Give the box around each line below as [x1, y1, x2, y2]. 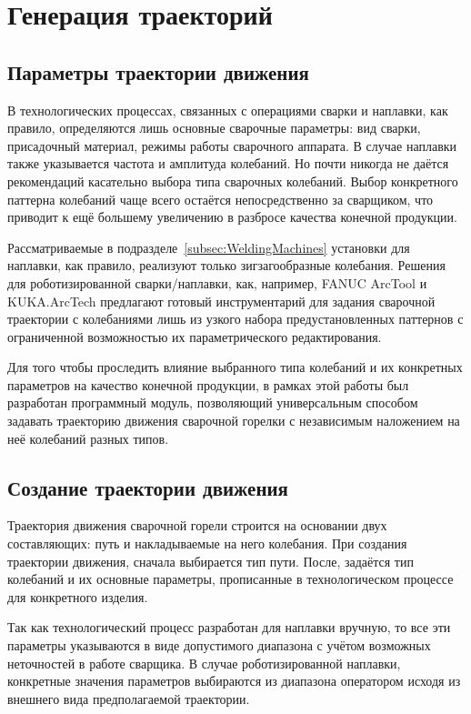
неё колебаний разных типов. [7, 428, 169, 448]
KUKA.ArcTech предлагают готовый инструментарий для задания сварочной [7, 291, 436, 310]
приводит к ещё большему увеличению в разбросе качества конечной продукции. [7, 207, 457, 226]
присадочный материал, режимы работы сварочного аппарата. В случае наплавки [7, 136, 457, 155]
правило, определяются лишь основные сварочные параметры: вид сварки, [7, 118, 421, 137]
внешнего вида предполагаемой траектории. [7, 689, 250, 708]
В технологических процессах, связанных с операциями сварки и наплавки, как [7, 100, 448, 119]
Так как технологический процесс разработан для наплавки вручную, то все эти [7, 618, 451, 637]
